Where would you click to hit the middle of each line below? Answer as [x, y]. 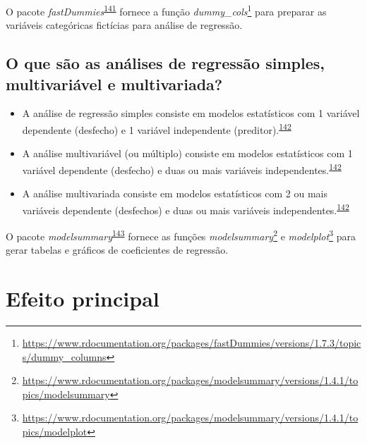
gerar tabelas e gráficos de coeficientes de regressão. [117, 250]
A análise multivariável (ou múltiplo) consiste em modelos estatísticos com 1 [187, 153]
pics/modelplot [55, 431]
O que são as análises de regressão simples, [165, 63]
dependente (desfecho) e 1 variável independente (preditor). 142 [157, 129]
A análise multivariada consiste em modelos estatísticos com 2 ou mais [175, 193]
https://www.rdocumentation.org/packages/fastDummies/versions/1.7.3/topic [192, 342]
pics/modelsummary [66, 394]
